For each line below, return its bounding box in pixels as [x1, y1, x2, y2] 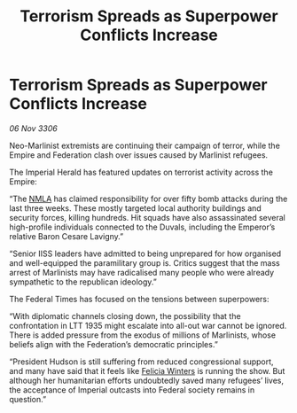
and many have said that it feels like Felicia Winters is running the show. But [9, 365, 285, 376]
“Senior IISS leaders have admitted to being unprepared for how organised [9, 248, 282, 259]
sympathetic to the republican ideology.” [9, 277, 157, 287]
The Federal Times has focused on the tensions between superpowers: [9, 293, 270, 304]
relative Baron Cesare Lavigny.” [9, 230, 124, 241]
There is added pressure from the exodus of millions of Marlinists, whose [9, 330, 277, 340]
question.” [9, 394, 47, 404]
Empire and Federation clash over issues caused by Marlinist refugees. [9, 149, 269, 160]
